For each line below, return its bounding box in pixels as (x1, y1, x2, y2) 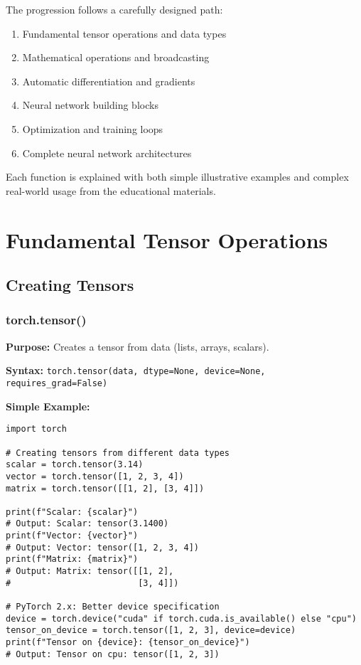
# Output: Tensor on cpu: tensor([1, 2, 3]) (6, 649, 220, 659)
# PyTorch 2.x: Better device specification (6, 602, 220, 612)
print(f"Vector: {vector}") (6, 531, 139, 541)
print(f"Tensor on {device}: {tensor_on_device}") (6, 637, 250, 648)
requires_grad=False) (6, 378, 108, 388)
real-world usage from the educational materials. (6, 183, 216, 198)
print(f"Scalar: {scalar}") (6, 506, 139, 517)
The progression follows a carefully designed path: (6, 2, 223, 16)
